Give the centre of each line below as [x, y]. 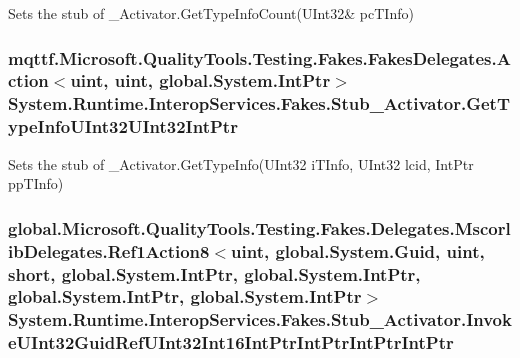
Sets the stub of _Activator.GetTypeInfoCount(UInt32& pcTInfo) [211, 13]
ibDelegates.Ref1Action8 [109, 250]
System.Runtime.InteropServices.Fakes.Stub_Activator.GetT [259, 103]
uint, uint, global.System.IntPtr [200, 80]
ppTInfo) [36, 183]
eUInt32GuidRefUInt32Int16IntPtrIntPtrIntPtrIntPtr [231, 342]
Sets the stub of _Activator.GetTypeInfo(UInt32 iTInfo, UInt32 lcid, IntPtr [241, 163]
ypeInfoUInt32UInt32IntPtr [123, 126]
